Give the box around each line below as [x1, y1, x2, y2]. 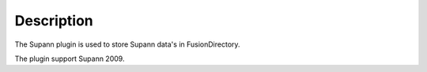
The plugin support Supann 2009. [14, 54, 125, 63]
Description [14, 12, 94, 29]
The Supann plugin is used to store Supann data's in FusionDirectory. [14, 40, 240, 49]
